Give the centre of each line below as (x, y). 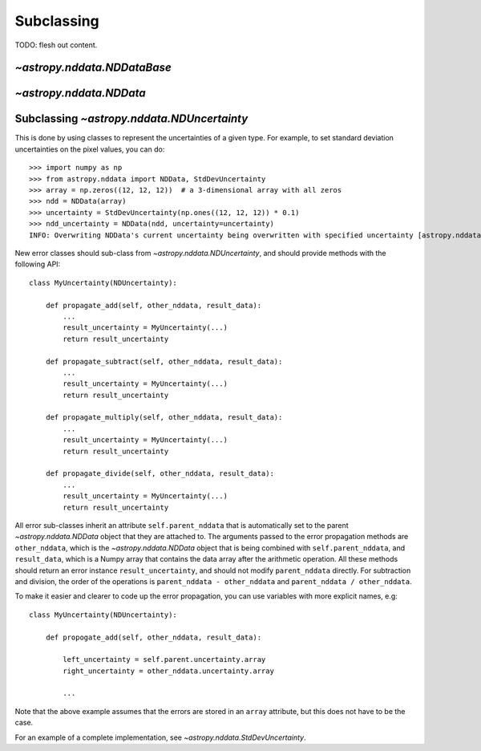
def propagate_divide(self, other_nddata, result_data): (160, 474)
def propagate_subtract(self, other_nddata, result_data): (164, 361)
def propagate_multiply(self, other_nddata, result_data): (164, 418)
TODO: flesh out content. (56, 45)
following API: (38, 264)
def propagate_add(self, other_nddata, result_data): (154, 305)
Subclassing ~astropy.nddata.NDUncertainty (131, 119)
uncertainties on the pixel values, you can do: (90, 149)
